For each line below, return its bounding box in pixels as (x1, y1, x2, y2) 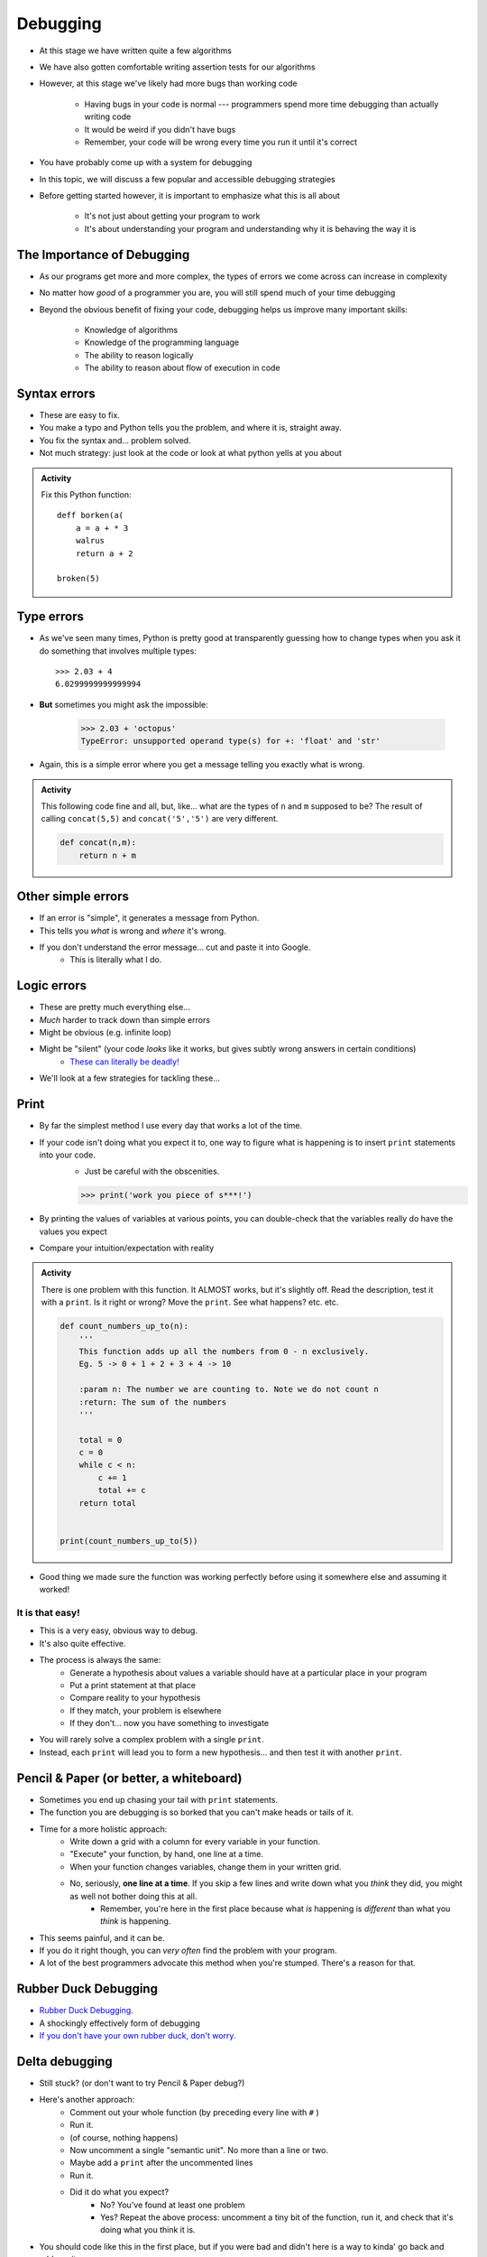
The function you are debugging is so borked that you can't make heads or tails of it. (39, 1807, 354, 1818)
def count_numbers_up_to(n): (60, 1321, 189, 1332)
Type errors (16, 609, 85, 625)
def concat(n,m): (60, 838, 137, 848)
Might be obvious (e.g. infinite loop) (39, 1027, 171, 1038)
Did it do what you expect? (69, 2187, 170, 2197)
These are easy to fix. (39, 410, 121, 420)
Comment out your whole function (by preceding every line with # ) (69, 2106, 319, 2117)
